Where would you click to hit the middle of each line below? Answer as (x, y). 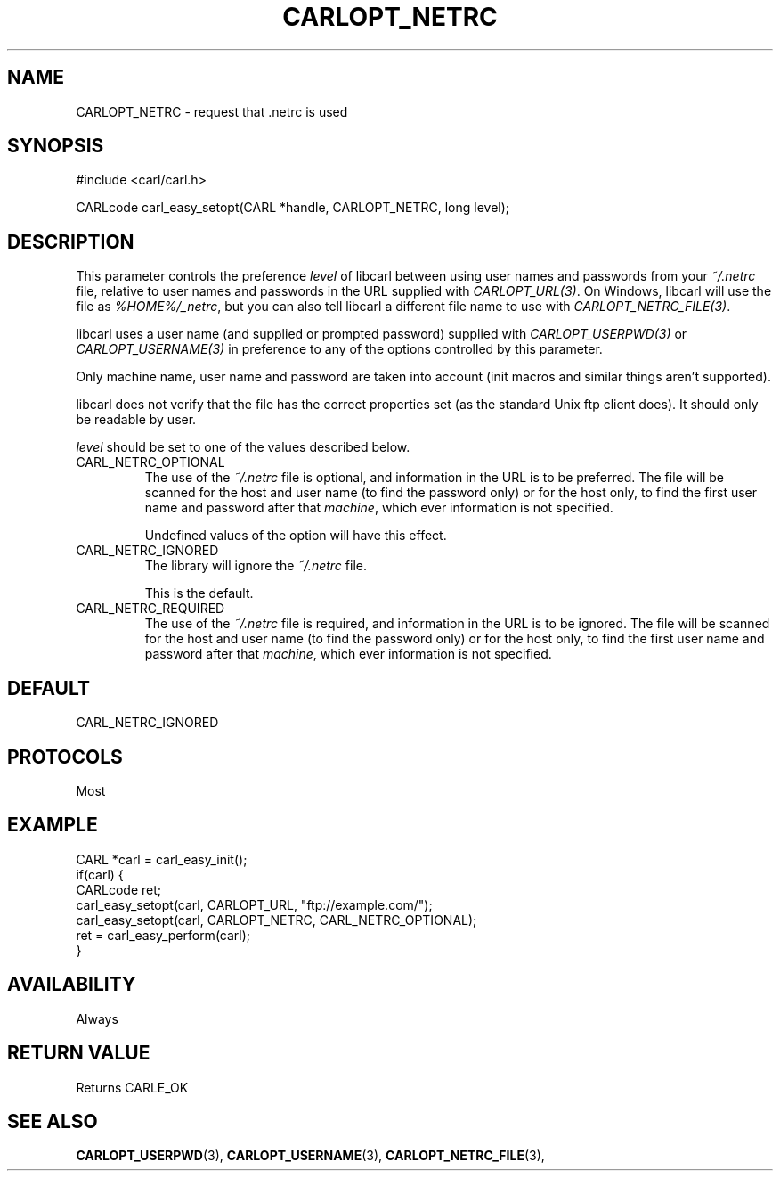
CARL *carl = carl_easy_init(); (162, 859)
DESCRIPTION (71, 241)
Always (97, 1018)
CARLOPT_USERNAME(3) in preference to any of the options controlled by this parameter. (339, 349)
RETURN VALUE (79, 1053)
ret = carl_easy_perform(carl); (163, 935)
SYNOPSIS (56, 146)
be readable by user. (136, 420)
